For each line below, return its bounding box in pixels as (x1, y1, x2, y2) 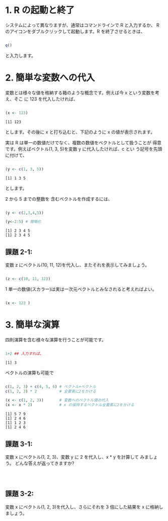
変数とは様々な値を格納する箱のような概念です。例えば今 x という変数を (5, 90, 155, 96)
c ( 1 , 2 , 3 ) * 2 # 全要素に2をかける (5, 389, 97, 394)
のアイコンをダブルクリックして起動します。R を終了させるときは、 (5, 28, 145, 34)
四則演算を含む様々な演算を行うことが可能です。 (5, 336, 107, 342)
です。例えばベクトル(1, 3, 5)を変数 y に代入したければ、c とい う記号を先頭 (5, 146, 162, 152)
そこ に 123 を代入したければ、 (14, 96, 78, 102)
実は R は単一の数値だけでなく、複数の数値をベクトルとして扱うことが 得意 (5, 139, 162, 145)
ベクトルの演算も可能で (5, 370, 54, 376)
